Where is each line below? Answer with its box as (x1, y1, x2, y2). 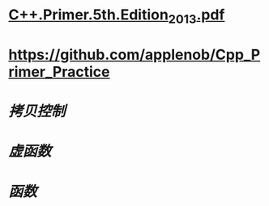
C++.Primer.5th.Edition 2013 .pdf (8, 6, 225, 27)
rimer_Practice (8, 62, 110, 81)
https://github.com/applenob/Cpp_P (8, 45, 261, 64)
